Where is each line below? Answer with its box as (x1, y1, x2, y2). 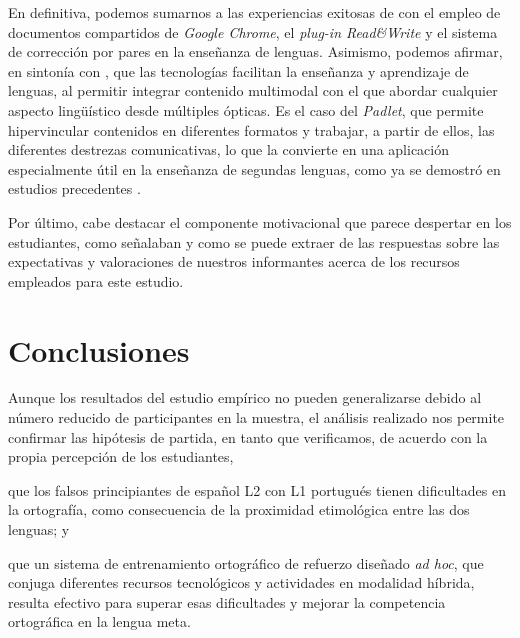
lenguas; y (8, 519, 70, 539)
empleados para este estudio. (8, 270, 184, 291)
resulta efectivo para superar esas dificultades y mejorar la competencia (8, 591, 446, 612)
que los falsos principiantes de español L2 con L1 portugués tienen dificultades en (8, 479, 507, 500)
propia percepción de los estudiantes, (8, 446, 234, 467)
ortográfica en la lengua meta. (8, 611, 191, 632)
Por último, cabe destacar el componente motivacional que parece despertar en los (8, 211, 512, 232)
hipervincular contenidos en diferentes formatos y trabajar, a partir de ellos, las (8, 119, 495, 140)
